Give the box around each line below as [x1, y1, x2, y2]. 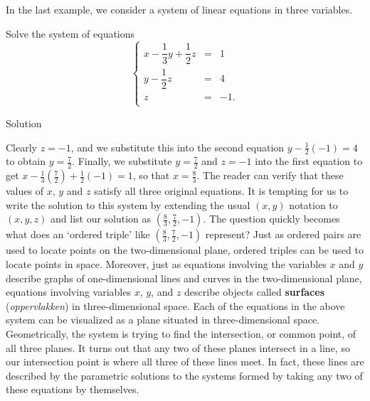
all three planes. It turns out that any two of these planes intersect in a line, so [6, 340, 350, 355]
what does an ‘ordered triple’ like [6, 227, 150, 242]
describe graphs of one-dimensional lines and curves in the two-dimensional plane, [6, 270, 362, 285]
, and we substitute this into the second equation [70, 139, 285, 154]
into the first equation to [255, 154, 363, 169]
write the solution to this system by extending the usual [6, 197, 250, 212]
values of [6, 183, 43, 198]
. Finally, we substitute [72, 154, 172, 169]
